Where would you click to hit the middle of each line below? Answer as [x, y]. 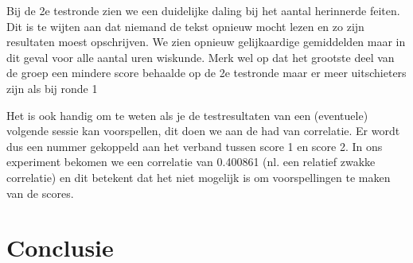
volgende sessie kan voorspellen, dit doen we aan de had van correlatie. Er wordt [203, 131]
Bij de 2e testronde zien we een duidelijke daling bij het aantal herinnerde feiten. [203, 10]
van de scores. [40, 193]
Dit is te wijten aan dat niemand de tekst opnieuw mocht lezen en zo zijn [185, 26]
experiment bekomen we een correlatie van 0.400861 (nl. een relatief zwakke [191, 162]
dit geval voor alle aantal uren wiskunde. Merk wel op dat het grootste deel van [201, 57]
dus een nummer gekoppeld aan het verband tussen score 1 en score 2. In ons [195, 146]
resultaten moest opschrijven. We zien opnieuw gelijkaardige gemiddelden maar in [206, 42]
